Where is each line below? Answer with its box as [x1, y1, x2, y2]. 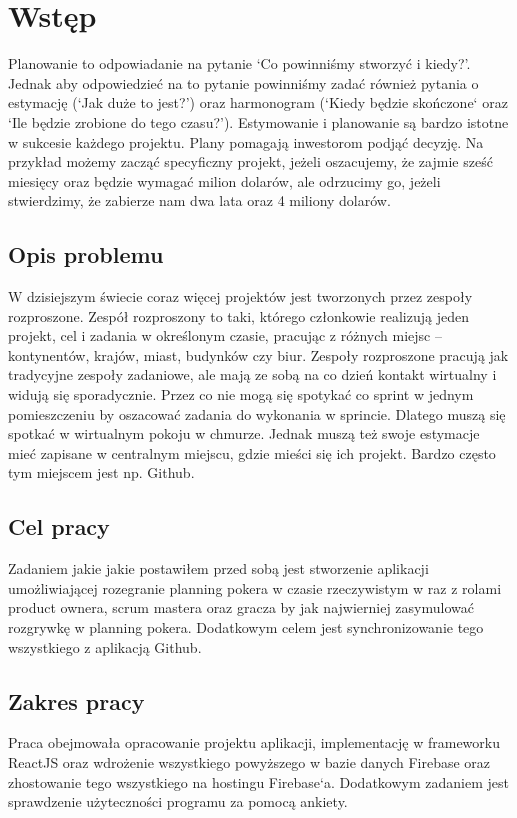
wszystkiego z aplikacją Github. [8, 636, 202, 657]
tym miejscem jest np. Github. [8, 462, 195, 483]
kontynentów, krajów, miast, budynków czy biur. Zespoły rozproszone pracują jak [8, 344, 509, 365]
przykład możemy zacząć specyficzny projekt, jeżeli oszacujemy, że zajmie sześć [8, 151, 493, 172]
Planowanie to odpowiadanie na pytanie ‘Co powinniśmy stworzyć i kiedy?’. [8, 53, 471, 74]
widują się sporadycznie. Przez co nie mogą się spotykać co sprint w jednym [8, 384, 474, 405]
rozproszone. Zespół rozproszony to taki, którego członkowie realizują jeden [8, 305, 469, 326]
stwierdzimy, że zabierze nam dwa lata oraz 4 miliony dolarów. [8, 190, 391, 211]
